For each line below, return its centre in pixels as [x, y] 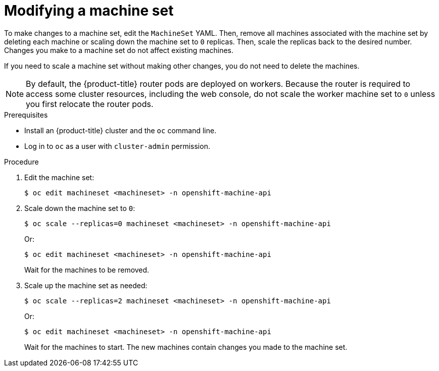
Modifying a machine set [89, 11]
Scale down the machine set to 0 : [80, 208]
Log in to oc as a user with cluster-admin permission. [117, 146]
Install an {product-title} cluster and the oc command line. [120, 130]
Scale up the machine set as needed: [86, 285]
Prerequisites [26, 115]
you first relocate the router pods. [90, 104]
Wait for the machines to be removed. [87, 270]
